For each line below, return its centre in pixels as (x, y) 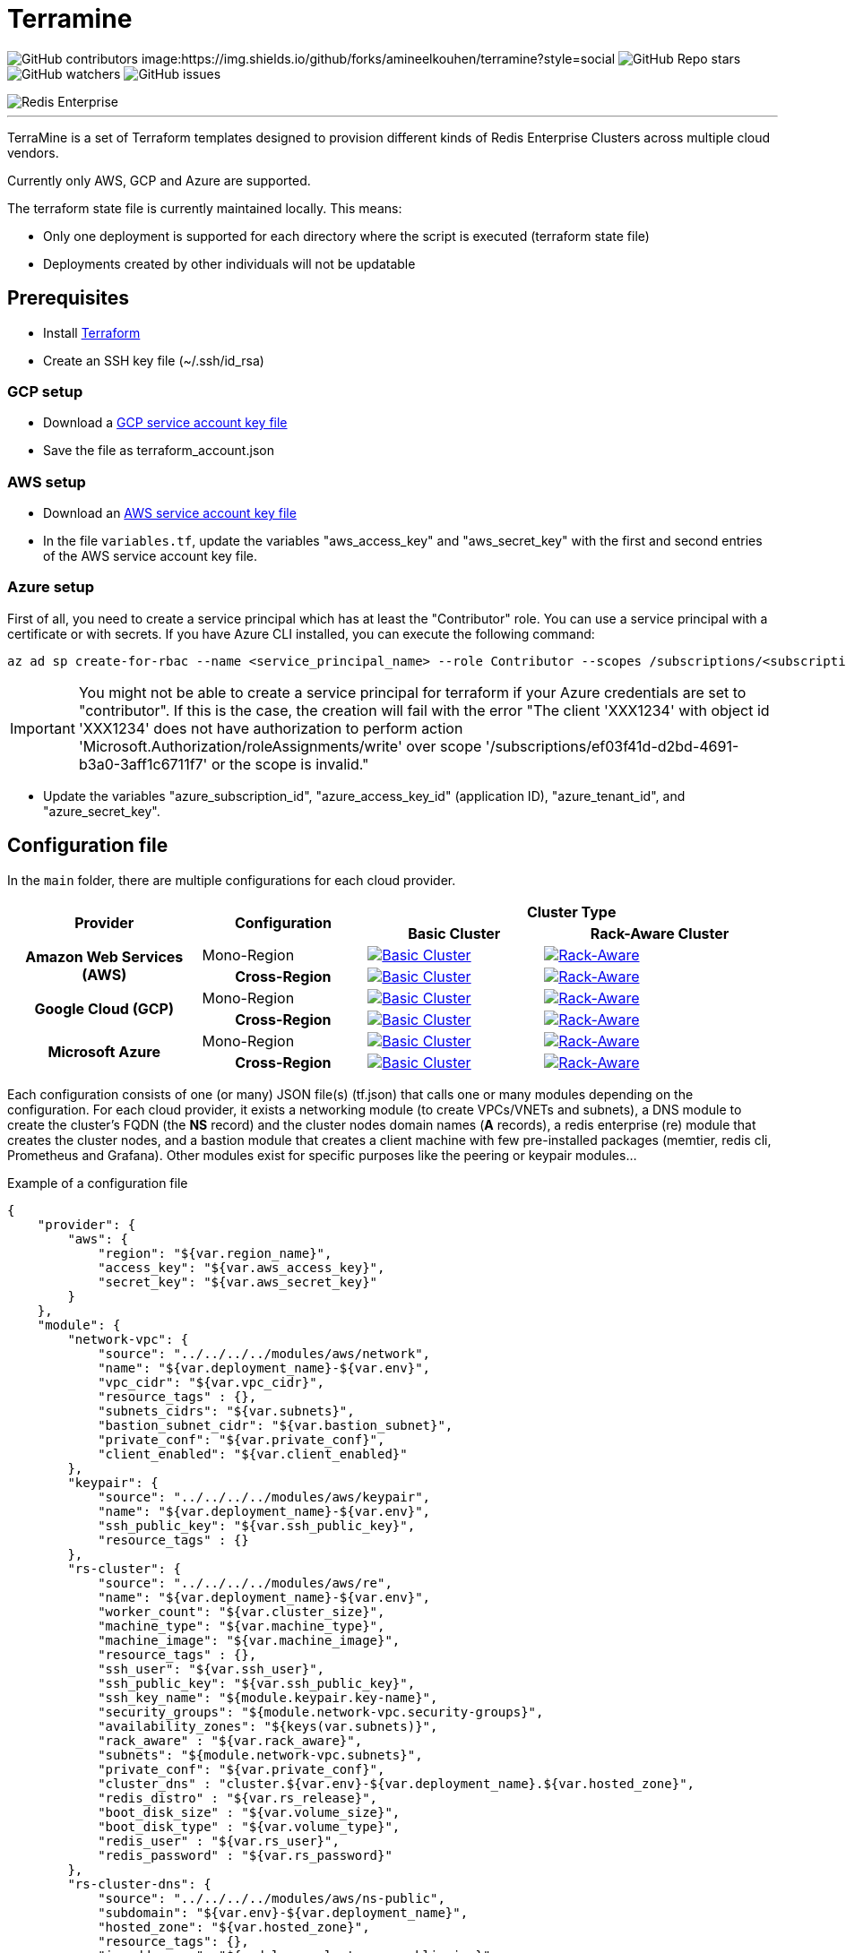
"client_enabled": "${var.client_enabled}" (253, 1454)
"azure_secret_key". (102, 811)
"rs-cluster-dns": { (139, 1884)
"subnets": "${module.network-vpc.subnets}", (260, 1755)
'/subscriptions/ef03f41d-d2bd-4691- (612, 746)
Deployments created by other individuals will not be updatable (229, 263)
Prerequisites (68, 298)
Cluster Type (571, 912)
